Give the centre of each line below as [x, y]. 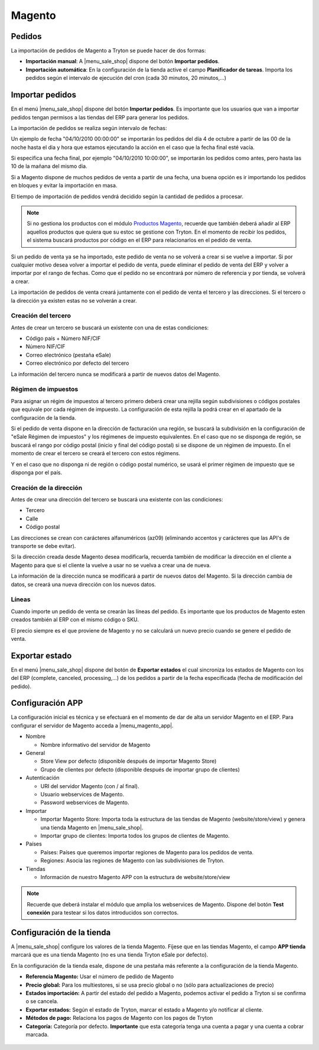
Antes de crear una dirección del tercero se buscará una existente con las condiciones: [117, 500]
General [35, 753]
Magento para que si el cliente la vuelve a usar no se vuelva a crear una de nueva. [111, 565]
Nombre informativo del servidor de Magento [95, 744]
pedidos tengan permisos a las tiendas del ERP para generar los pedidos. [100, 117]
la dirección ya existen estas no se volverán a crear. [74, 300]
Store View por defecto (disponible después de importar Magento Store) [128, 761]
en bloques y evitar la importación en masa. [64, 186]
